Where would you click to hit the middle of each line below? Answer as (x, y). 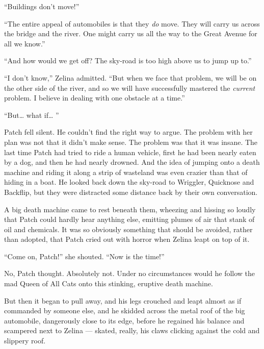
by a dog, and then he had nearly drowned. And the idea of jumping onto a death (132, 162)
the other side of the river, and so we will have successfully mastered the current (130, 88)
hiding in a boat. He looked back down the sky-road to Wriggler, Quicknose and (129, 182)
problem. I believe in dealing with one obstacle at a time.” (95, 98)
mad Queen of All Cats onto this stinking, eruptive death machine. (109, 283)
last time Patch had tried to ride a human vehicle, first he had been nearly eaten (130, 152)
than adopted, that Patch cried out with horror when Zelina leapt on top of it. (127, 239)
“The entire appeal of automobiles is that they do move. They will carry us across (132, 23)
